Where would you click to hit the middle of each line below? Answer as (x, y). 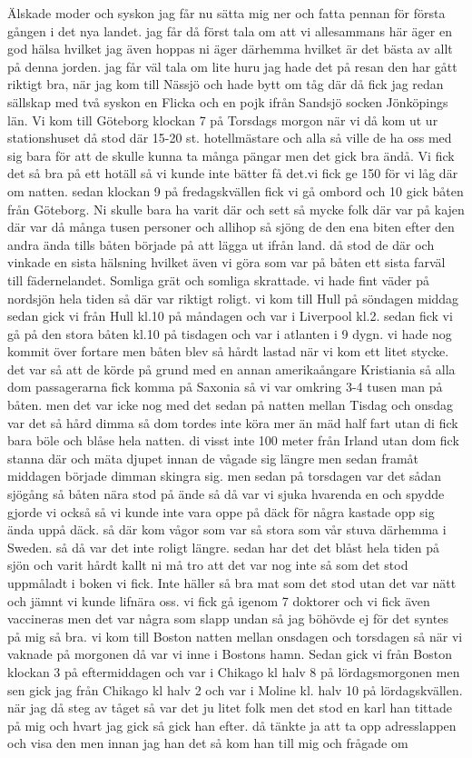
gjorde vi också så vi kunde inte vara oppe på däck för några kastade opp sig (221, 511)
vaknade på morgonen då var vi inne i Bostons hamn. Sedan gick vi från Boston (230, 654)
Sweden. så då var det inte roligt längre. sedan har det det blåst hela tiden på (223, 547)
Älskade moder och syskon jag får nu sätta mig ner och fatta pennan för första (226, 13)
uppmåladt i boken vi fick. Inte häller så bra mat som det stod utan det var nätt (232, 583)
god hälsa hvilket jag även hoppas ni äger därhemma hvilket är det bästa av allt (230, 49)
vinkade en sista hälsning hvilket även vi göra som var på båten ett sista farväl (226, 262)
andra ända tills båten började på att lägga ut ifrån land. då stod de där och (221, 244)
